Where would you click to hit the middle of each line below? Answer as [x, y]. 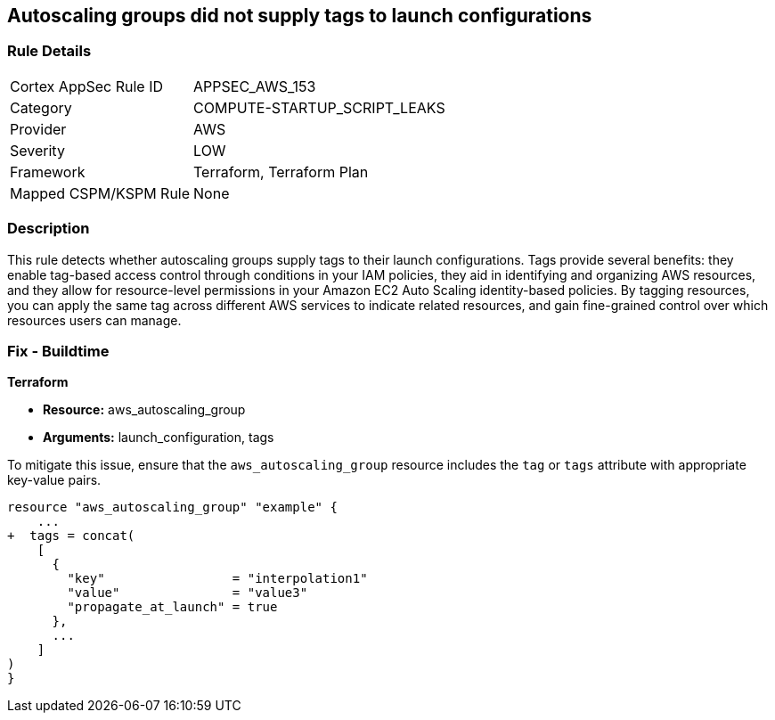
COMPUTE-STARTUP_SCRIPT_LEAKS [319, 107]
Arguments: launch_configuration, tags [159, 438]
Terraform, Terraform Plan [281, 172]
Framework [48, 172]
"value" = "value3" [188, 593]
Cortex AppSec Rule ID [87, 86]
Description [49, 229]
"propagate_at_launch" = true [172, 607]
